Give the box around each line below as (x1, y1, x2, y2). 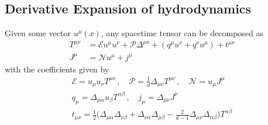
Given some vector (5, 27, 71, 39)
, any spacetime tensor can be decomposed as (101, 27, 264, 39)
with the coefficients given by (5, 62, 109, 75)
